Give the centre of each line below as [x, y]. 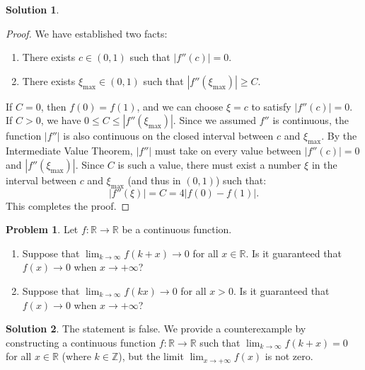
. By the [339, 136]
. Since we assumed [215, 120]
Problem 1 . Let [42, 229]
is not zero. [289, 356]
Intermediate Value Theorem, [69, 151]
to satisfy [271, 106]
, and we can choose [180, 106]
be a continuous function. [177, 229]
